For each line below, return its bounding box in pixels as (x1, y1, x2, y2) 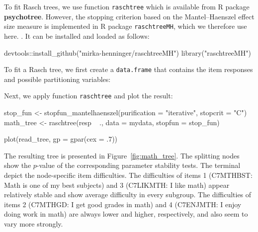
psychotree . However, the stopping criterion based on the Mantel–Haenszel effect (4, 11, 255, 21)
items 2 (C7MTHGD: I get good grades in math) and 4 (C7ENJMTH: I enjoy (4, 199, 242, 209)
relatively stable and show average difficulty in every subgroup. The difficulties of (4, 189, 252, 200)
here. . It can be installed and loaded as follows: (4, 30, 150, 41)
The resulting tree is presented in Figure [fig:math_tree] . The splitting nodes (4, 150, 240, 160)
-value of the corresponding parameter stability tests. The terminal (36, 160, 241, 170)
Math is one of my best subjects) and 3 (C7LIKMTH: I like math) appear (4, 179, 230, 190)
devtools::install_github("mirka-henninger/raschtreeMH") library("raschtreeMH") (4, 47, 251, 58)
